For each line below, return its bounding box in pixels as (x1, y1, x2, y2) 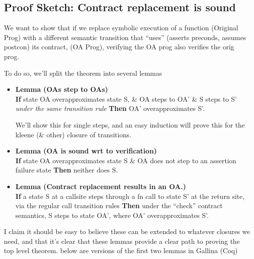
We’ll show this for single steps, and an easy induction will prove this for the (15, 119, 245, 129)
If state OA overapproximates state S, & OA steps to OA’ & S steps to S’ (15, 93, 237, 104)
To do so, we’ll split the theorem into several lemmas (4, 67, 162, 78)
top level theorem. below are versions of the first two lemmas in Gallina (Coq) (4, 245, 238, 256)
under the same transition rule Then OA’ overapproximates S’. (15, 103, 205, 113)
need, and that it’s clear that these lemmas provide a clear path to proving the (4, 236, 240, 246)
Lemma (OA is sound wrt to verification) (15, 146, 157, 156)
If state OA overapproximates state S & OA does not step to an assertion (15, 155, 236, 165)
